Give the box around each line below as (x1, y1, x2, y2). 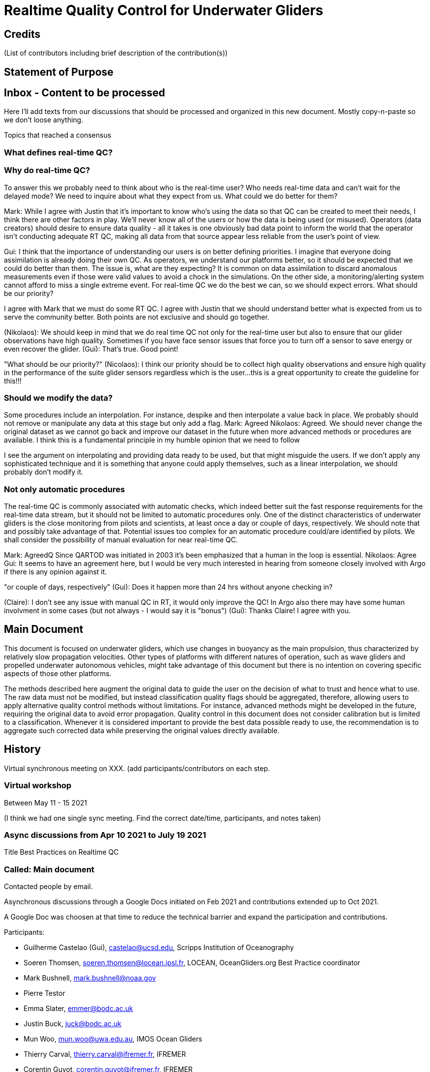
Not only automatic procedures (4, 484, 125, 494)
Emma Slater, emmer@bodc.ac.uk (24, 1004, 134, 1012)
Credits (4, 28, 41, 40)
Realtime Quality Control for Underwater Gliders (4, 2, 323, 19)
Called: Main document (4, 864, 95, 874)
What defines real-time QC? (4, 147, 113, 157)
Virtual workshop (4, 780, 72, 791)
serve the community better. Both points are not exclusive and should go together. (4, 312, 269, 321)
